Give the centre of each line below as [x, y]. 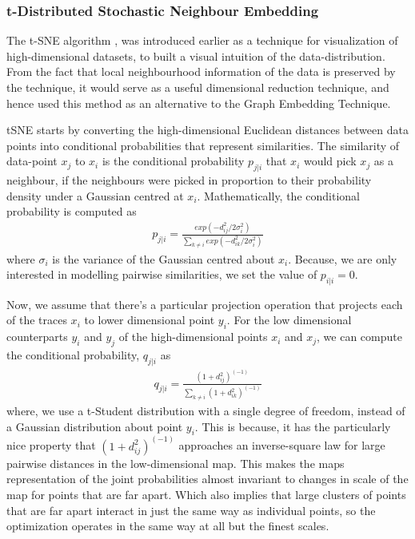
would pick [330, 161]
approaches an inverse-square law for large [282, 445]
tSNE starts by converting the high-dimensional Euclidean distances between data [207, 130]
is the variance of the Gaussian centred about [164, 258]
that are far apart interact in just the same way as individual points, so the [191, 510]
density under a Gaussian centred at [95, 195]
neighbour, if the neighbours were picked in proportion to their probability [189, 180]
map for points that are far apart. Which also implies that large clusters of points [206, 495]
